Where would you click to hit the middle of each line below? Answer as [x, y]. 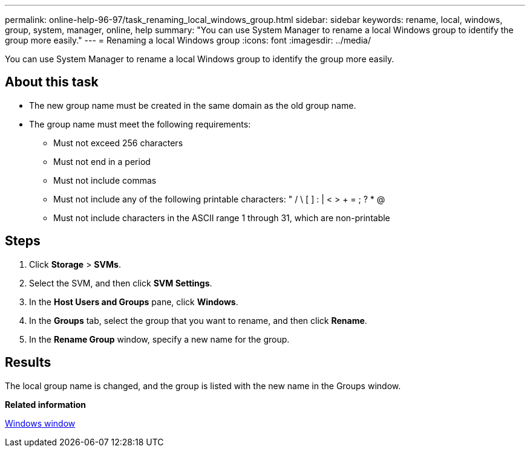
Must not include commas [105, 180]
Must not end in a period [102, 161]
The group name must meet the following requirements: [140, 124]
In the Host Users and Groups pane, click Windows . [134, 302]
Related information [46, 404]
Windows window [40, 423]
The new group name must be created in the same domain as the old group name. [193, 105]
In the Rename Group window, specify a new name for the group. [159, 339]
